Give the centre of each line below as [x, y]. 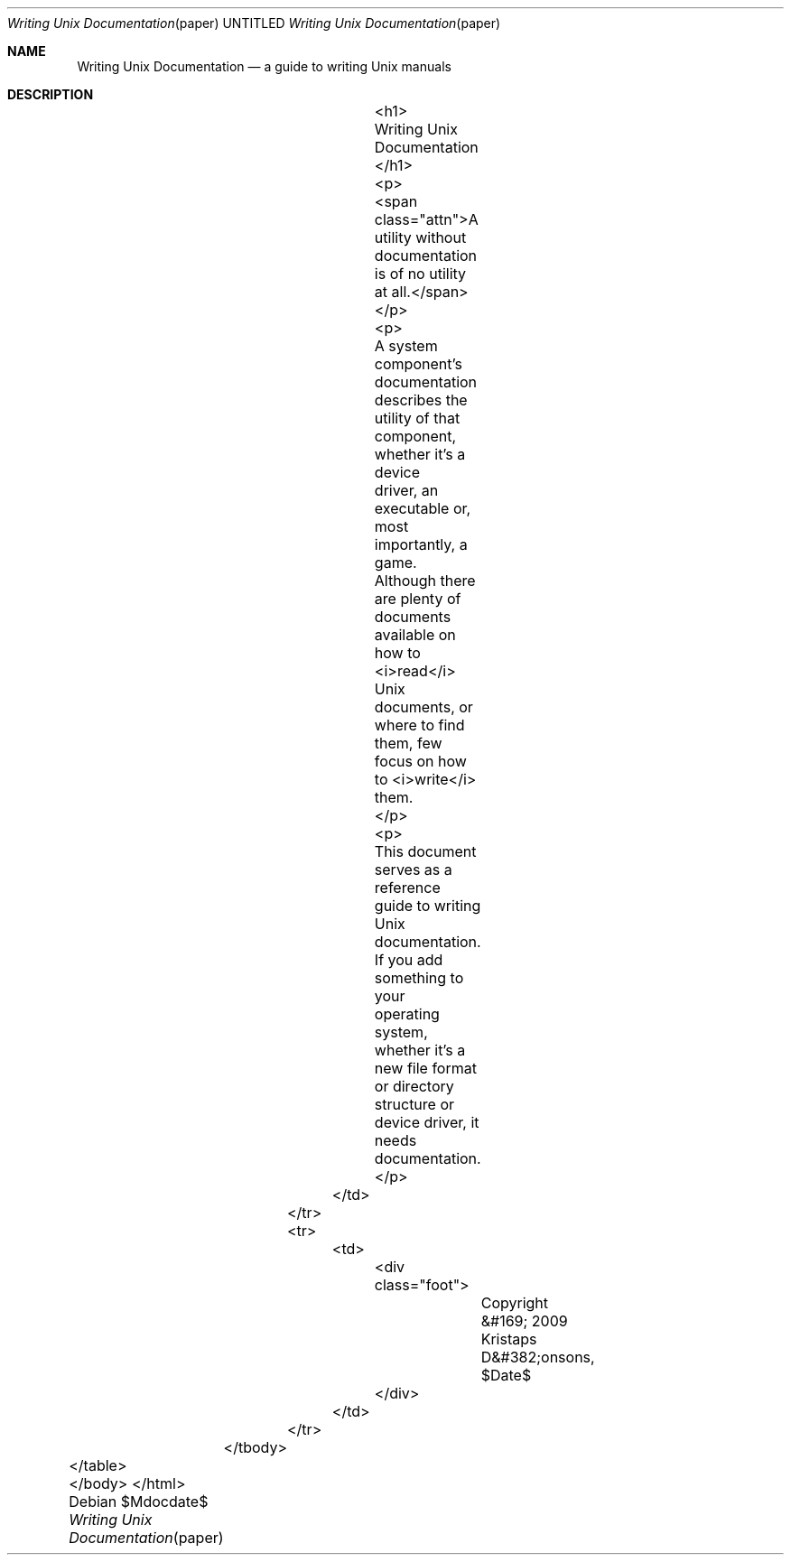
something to [419, 978]
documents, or [423, 707]
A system [406, 346]
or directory [414, 1086]
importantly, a [421, 544]
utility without [420, 237]
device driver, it [427, 1122]
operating [407, 1014]
